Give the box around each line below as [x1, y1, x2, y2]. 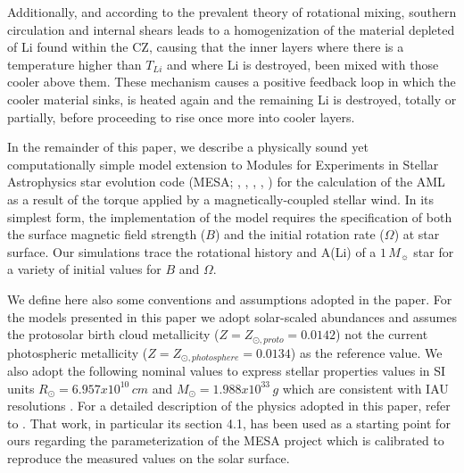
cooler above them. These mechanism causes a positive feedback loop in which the [7, 72, 456, 91]
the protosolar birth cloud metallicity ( [7, 325, 220, 344]
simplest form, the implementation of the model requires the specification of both [7, 207, 452, 226]
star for [413, 242, 454, 261]
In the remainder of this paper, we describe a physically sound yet [7, 137, 369, 156]
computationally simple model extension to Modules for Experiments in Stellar [7, 154, 439, 173]
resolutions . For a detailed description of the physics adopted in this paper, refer [7, 396, 451, 415]
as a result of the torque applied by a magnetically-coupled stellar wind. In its [7, 189, 434, 208]
